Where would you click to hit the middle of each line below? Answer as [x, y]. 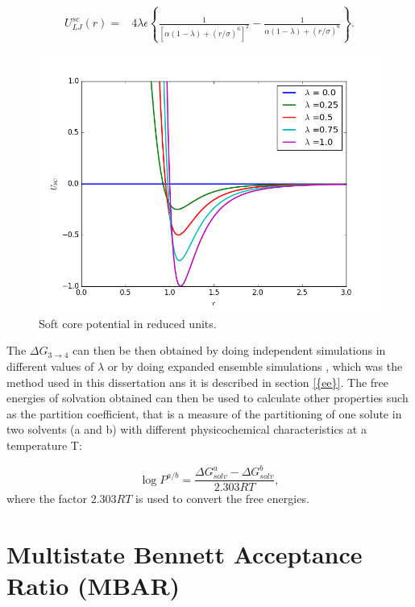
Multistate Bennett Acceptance [185, 553]
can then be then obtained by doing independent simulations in [229, 350]
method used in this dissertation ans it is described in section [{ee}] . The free [197, 382]
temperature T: [44, 445]
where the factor [47, 499]
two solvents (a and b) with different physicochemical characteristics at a [187, 429]
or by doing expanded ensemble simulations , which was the [255, 366]
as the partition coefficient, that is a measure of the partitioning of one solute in [204, 413]
